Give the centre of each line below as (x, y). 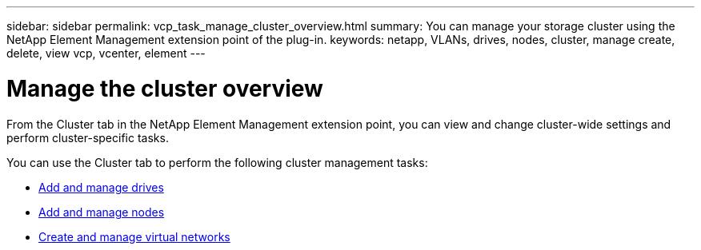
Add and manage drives (101, 187)
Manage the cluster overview (165, 88)
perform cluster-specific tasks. (88, 137)
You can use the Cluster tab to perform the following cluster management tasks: (217, 162)
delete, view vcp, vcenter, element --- (106, 53)
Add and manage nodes (102, 212)
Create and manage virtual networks (134, 236)
